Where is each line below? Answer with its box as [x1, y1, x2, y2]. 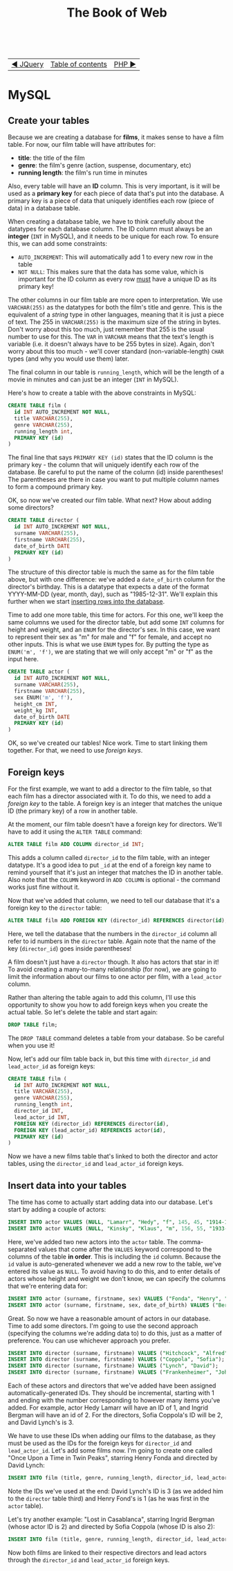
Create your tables [8, 114, 90, 126]
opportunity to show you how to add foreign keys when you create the [8, 1000, 208, 1009]
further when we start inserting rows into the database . [8, 598, 165, 606]
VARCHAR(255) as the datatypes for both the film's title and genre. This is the [8, 303, 223, 312]
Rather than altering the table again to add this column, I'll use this [8, 993, 196, 1001]
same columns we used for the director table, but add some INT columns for [8, 618, 225, 627]
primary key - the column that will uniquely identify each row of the [8, 460, 199, 469]
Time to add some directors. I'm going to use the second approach [8, 1321, 198, 1330]
